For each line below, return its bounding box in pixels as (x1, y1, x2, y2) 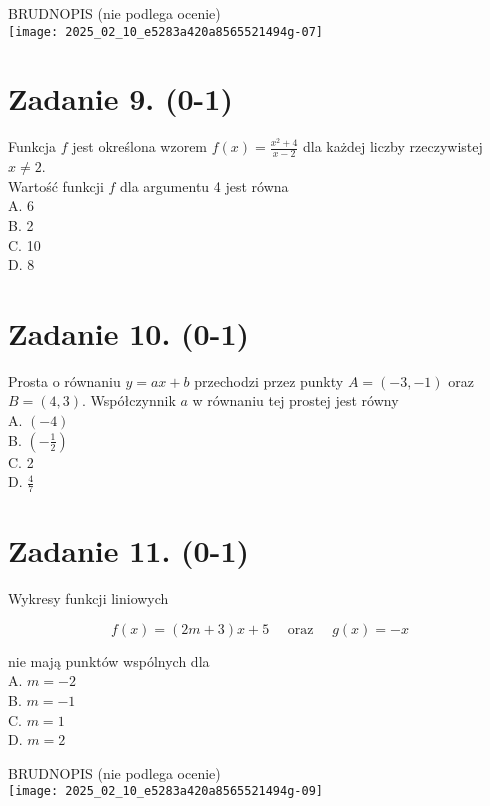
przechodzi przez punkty (194, 370, 344, 391)
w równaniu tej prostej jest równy (192, 390, 399, 411)
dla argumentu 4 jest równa (120, 175, 289, 196)
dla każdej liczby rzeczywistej (302, 136, 483, 157)
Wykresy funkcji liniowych (8, 588, 169, 609)
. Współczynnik (82, 390, 176, 411)
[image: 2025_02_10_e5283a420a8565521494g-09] (8, 784, 323, 799)
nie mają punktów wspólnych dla (8, 650, 210, 671)
